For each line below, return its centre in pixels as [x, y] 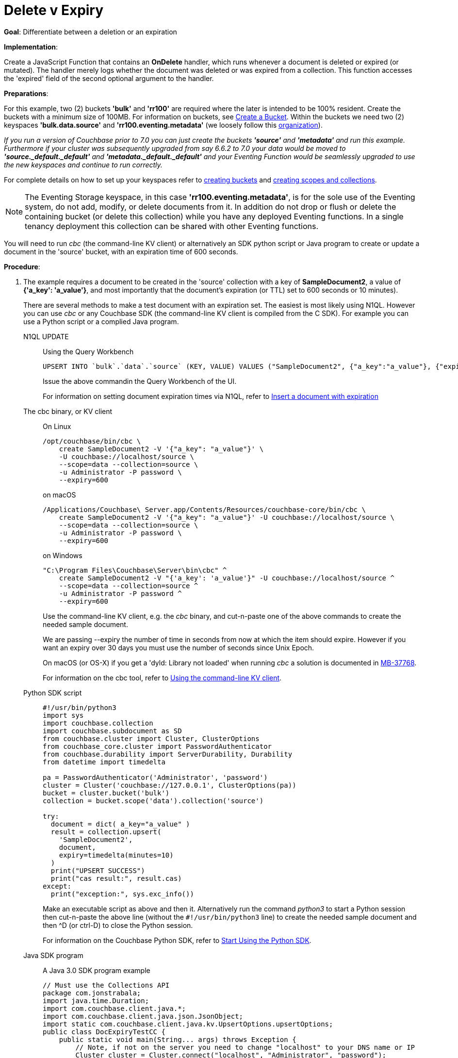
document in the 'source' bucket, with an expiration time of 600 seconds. [121, 251]
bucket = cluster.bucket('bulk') [106, 793]
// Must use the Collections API [106, 985]
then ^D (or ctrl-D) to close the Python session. [118, 925]
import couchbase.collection [98, 723]
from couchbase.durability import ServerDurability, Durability [168, 754]
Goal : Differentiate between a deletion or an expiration [90, 32]
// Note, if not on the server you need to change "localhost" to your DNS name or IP [245, 1047]
